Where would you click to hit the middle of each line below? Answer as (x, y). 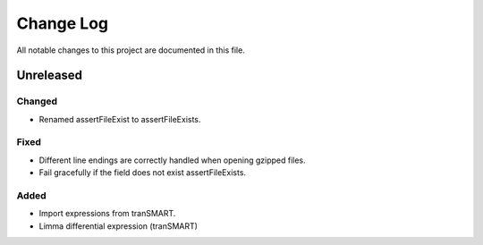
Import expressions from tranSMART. (107, 214)
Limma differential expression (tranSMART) (119, 226)
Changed (37, 101)
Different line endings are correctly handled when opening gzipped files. (172, 160)
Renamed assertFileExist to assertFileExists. (120, 119)
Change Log (63, 23)
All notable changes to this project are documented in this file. (131, 50)
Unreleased (50, 76)
